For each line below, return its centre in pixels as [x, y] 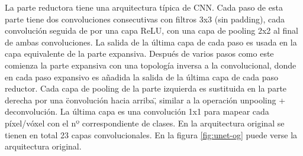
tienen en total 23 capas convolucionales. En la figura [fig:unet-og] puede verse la [151, 134]
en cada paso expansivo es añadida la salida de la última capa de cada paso [141, 77]
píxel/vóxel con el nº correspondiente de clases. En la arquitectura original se [145, 123]
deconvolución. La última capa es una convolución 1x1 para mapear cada [137, 111]
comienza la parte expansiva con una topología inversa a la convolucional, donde [151, 65]
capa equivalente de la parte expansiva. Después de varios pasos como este [139, 53]
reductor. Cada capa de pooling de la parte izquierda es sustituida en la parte [146, 88]
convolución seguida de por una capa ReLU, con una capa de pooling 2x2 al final [151, 30]
